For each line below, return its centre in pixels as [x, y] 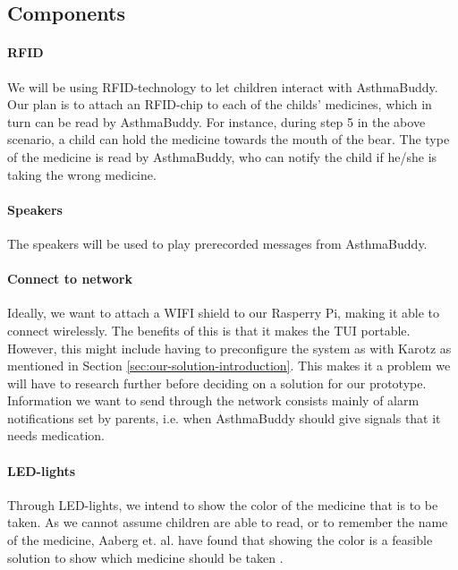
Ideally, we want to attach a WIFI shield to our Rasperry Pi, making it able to [224, 313]
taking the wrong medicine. [82, 174]
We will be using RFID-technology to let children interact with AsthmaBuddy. [223, 86]
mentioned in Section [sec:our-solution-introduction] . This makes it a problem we [229, 366]
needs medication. [56, 435]
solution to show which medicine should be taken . [145, 557]
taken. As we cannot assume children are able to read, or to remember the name [228, 522]
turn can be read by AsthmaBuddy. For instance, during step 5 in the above [216, 121]
